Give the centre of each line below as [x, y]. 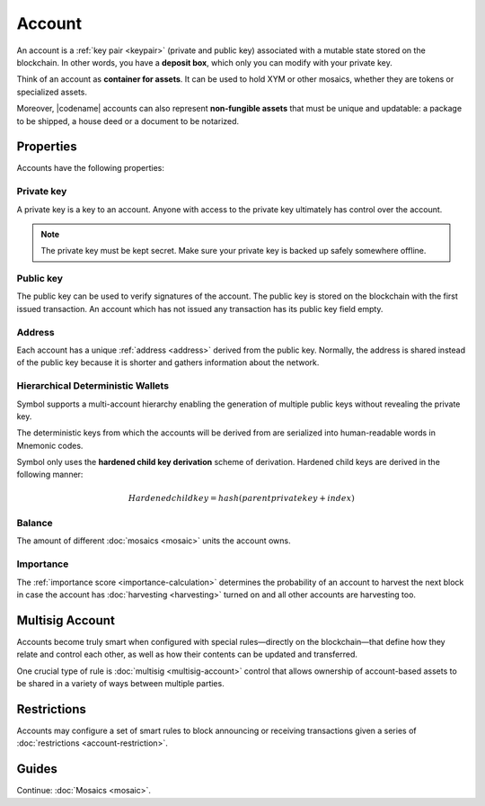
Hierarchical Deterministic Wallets [93, 386]
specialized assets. [52, 92]
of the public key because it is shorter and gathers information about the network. [168, 363]
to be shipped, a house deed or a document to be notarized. [128, 121]
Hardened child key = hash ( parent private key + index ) [241, 498]
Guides [37, 769]
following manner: [50, 475]
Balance [35, 524]
